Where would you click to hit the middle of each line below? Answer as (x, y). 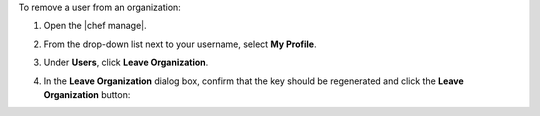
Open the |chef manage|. (95, 26)
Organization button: (87, 94)
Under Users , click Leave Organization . (126, 62)
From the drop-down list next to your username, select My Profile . (180, 44)
